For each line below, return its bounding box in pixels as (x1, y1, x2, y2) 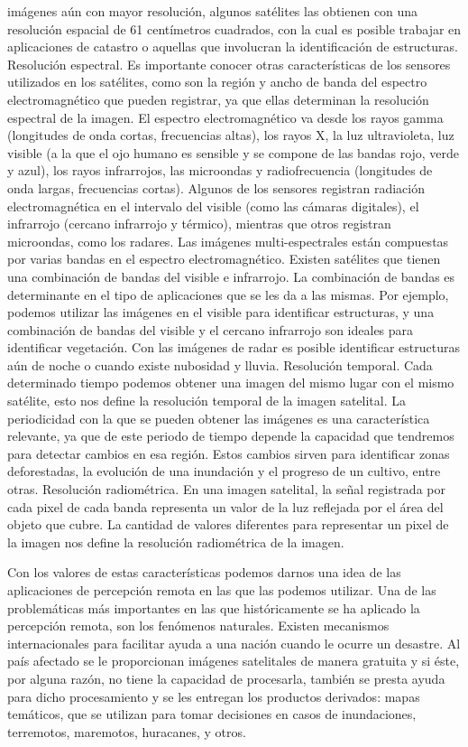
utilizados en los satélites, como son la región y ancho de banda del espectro (7, 72, 427, 91)
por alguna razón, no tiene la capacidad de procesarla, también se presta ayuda (7, 668, 445, 687)
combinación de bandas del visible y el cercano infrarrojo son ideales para (7, 320, 414, 339)
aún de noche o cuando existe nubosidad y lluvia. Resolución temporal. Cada (7, 355, 433, 374)
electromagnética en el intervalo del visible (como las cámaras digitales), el (7, 196, 419, 215)
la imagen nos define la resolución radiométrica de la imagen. (7, 532, 344, 551)
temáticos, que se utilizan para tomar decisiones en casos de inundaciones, (7, 705, 417, 724)
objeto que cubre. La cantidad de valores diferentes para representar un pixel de (7, 515, 449, 534)
